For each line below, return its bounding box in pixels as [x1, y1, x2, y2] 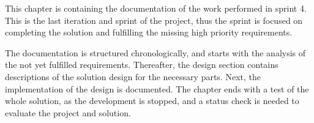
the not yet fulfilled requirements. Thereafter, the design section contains [5, 58, 278, 71]
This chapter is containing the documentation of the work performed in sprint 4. [5, 2, 307, 14]
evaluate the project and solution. [5, 106, 131, 119]
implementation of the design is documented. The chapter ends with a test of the [5, 82, 309, 95]
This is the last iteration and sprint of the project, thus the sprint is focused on [5, 13, 303, 26]
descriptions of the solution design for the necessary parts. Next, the [5, 70, 261, 83]
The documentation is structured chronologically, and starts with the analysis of [5, 46, 306, 59]
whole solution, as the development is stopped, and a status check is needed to [5, 94, 299, 107]
